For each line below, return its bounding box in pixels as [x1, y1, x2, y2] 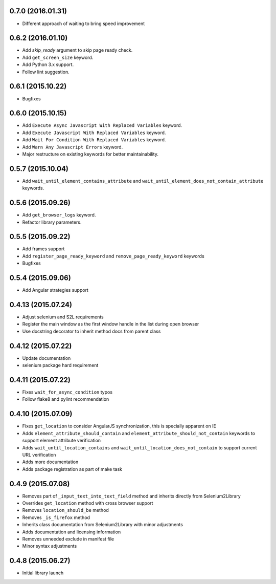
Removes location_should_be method [22, 507, 109, 513]
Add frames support [22, 246, 65, 252]
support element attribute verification [22, 438, 101, 444]
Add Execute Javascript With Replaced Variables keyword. [22, 129, 166, 136]
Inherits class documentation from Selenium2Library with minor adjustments [22, 522, 183, 528]
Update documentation [22, 355, 71, 361]
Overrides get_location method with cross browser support [22, 500, 153, 506]
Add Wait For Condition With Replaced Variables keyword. [22, 137, 166, 143]
